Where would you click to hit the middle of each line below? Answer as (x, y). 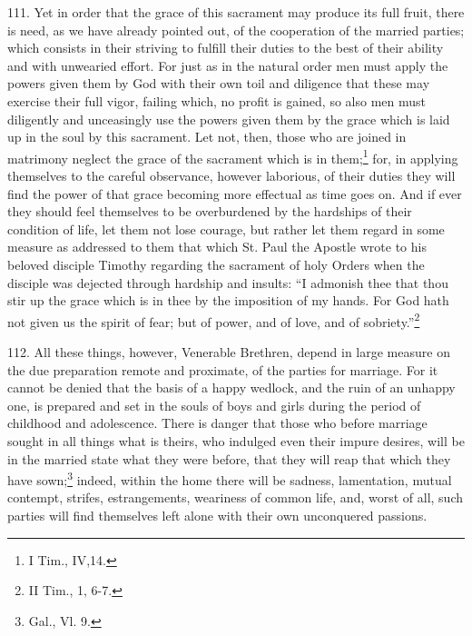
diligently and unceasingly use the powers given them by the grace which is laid (229, 119)
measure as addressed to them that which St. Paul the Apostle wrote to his (217, 247)
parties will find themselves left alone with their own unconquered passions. (217, 515)
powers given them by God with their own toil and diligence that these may (219, 83)
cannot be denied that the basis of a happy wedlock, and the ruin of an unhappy (231, 388)
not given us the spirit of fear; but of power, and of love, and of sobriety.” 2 (214, 320)
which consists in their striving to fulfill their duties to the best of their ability (226, 48)
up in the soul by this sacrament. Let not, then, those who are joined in (207, 137)
